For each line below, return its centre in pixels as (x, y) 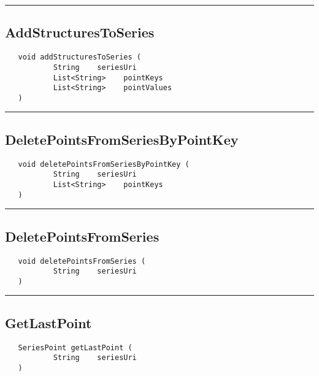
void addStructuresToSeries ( (79, 57)
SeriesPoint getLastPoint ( (75, 347)
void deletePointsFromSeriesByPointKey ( (104, 164)
